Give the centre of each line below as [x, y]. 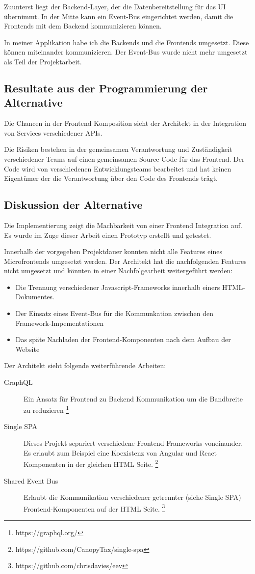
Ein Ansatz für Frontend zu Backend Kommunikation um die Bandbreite [133, 398]
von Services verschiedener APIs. [53, 132]
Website [27, 349]
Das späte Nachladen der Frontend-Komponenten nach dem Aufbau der [123, 339]
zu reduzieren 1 [46, 409]
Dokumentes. [35, 297]
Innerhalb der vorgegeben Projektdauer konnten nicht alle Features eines [113, 251]
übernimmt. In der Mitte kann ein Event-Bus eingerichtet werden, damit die [119, 16]
